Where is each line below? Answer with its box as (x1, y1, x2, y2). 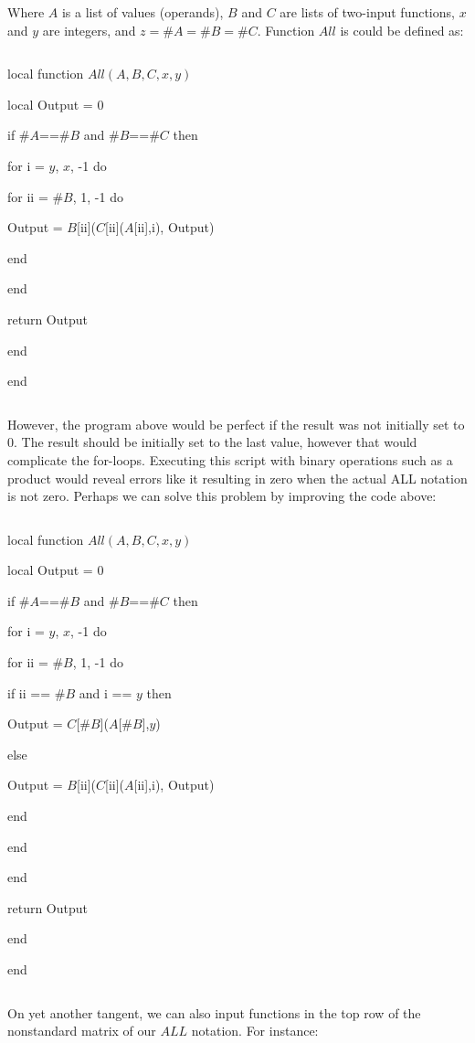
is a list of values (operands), (61, 3, 224, 21)
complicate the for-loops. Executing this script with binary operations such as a (7, 450, 453, 469)
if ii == (7, 683, 51, 702)
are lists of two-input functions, (280, 3, 455, 21)
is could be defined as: (340, 20, 464, 39)
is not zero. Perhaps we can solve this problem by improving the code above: (7, 486, 437, 506)
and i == (79, 683, 132, 702)
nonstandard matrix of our (7, 1021, 156, 1040)
